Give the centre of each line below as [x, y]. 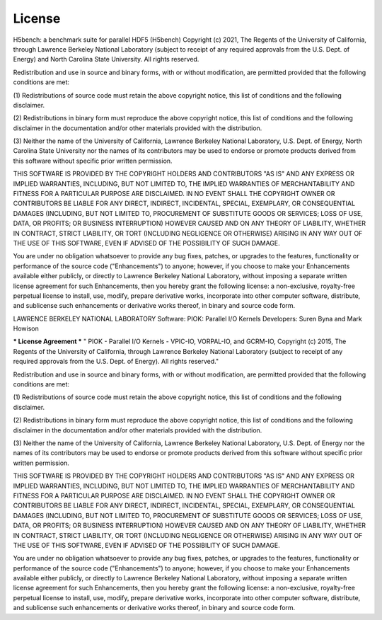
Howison [26, 328]
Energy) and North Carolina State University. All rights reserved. [106, 59]
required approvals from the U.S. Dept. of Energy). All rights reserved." [116, 362]
